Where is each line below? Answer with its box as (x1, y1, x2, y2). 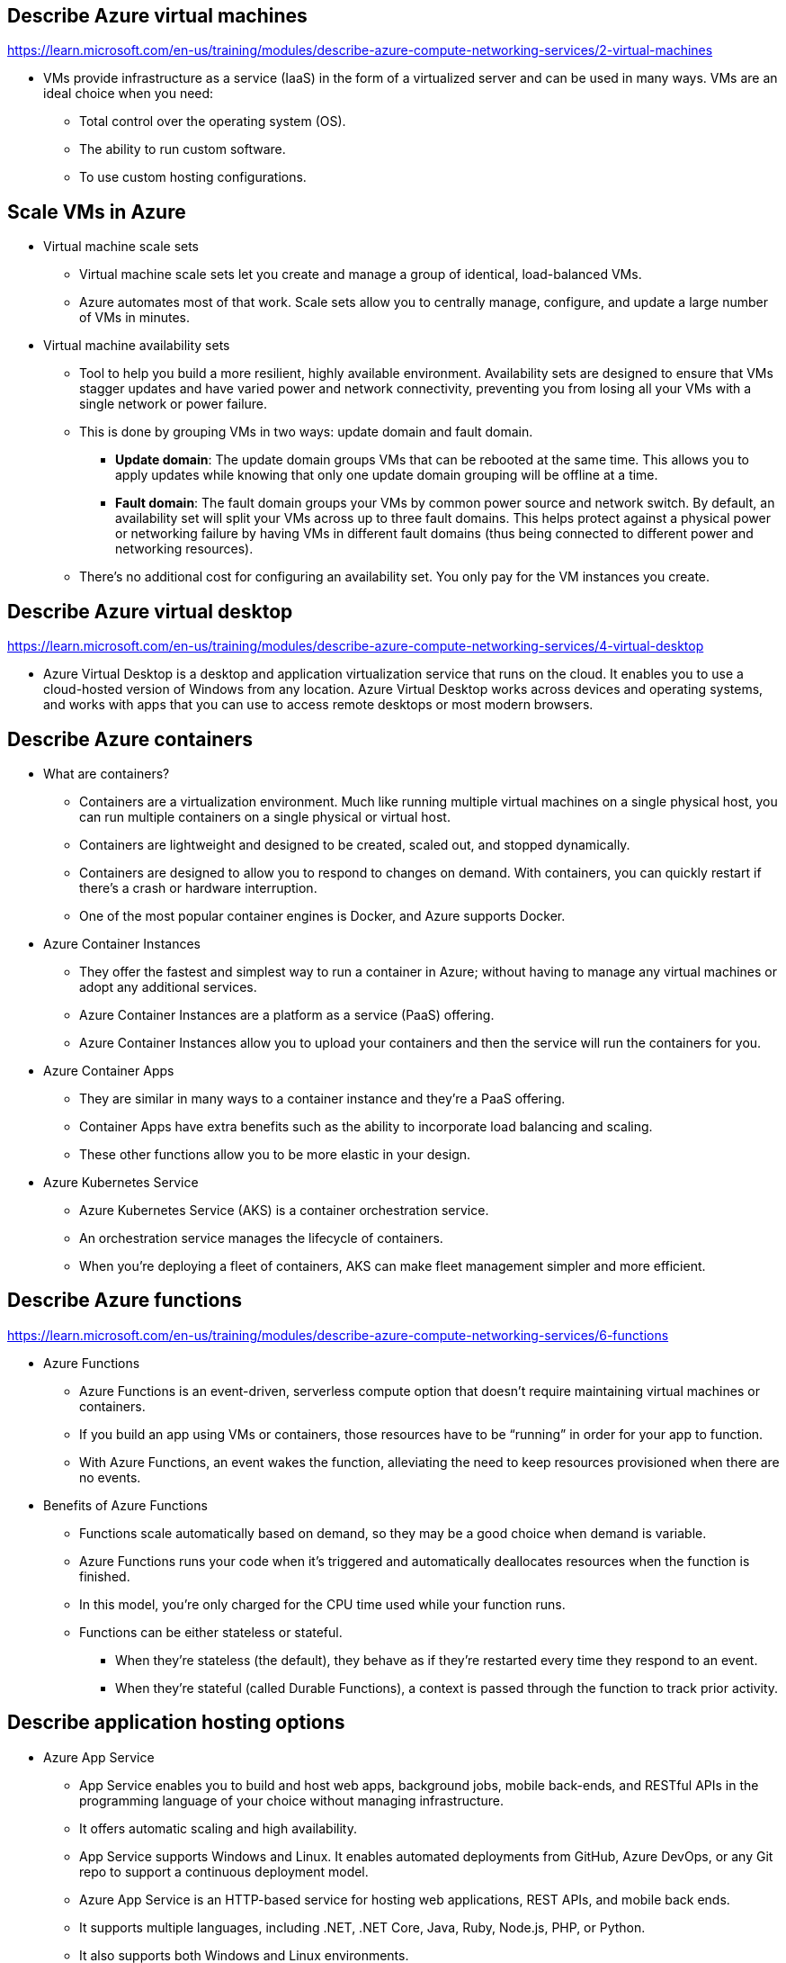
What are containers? (43, 765, 170, 781)
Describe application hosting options (7, 1711, 345, 1734)
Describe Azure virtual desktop (7, 599, 293, 623)
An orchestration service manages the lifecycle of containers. (79, 1229, 443, 1246)
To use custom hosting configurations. (79, 169, 307, 185)
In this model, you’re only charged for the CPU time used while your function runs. (79, 1596, 566, 1612)
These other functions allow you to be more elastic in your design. (79, 1146, 471, 1162)
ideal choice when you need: (43, 86, 214, 102)
